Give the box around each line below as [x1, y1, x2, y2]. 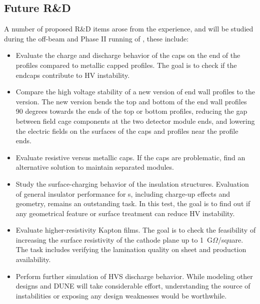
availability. [15, 254, 51, 265]
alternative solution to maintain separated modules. [15, 162, 174, 172]
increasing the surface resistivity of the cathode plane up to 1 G [15, 234, 213, 245]
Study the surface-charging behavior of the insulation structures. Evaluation [15, 178, 249, 189]
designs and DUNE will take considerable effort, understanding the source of [15, 281, 250, 291]
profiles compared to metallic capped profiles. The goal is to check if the [15, 59, 237, 70]
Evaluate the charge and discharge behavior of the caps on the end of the [15, 50, 240, 60]
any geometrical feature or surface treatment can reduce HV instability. [15, 208, 235, 218]
